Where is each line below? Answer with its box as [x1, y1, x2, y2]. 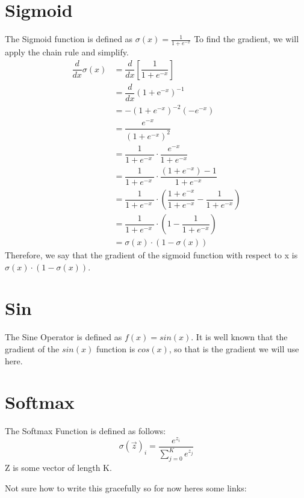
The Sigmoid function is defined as [5, 33, 133, 45]
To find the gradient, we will [194, 33, 299, 45]
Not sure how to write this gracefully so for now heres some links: [5, 481, 247, 494]
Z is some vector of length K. [5, 461, 112, 474]
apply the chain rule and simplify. [5, 45, 129, 58]
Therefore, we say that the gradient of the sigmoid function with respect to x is [5, 249, 298, 261]
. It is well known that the [191, 331, 288, 343]
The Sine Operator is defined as [5, 331, 122, 343]
